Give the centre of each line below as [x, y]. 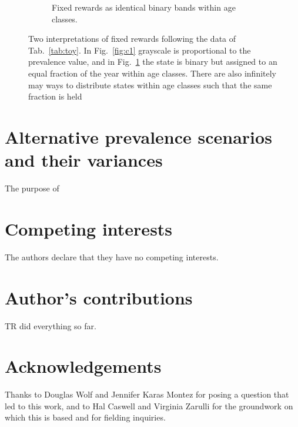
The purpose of [32, 188]
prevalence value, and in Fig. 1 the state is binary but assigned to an [153, 62]
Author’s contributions [99, 297]
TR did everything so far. [51, 325]
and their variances [84, 160]
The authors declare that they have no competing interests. [112, 256]
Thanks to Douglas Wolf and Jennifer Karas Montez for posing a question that [147, 394]
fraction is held [55, 96]
